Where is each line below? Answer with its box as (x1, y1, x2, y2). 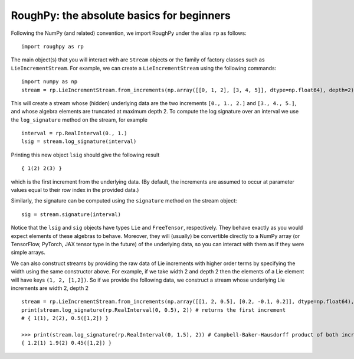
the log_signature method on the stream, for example (11, 116, 147, 123)
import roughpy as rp (21, 43, 84, 50)
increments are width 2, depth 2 (11, 284, 88, 292)
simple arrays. (11, 249, 45, 256)
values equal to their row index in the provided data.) (11, 187, 139, 194)
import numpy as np (21, 79, 78, 85)
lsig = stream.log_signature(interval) (21, 138, 137, 145)
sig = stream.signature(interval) (21, 211, 121, 218)
